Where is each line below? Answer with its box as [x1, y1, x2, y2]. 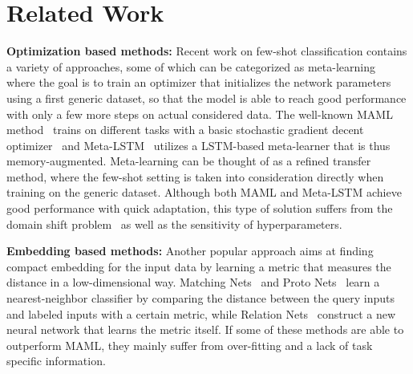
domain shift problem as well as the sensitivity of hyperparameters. [6, 215, 342, 232]
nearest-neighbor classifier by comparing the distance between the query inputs [6, 290, 395, 307]
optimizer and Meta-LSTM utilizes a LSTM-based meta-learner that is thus [6, 136, 391, 153]
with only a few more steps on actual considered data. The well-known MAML [6, 105, 393, 122]
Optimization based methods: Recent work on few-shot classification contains [6, 43, 407, 59]
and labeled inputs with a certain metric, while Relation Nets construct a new [6, 305, 396, 322]
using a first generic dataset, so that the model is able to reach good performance [6, 89, 407, 106]
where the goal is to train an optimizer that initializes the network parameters [6, 74, 391, 91]
